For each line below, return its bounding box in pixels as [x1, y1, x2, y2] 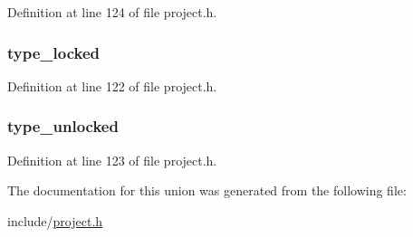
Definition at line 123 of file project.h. [7, 150, 217, 169]
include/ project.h [7, 211, 103, 230]
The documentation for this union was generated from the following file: [7, 181, 407, 200]
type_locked [7, 41, 101, 63]
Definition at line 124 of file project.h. [7, 3, 217, 21]
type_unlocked [7, 115, 119, 137]
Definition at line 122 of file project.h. [7, 76, 217, 95]
